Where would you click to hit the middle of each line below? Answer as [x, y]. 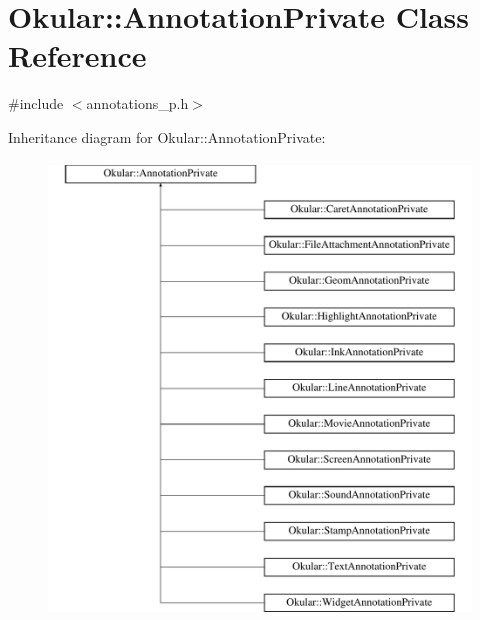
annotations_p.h [137, 103]
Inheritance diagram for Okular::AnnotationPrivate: [167, 136]
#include [36, 103]
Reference [77, 55]
